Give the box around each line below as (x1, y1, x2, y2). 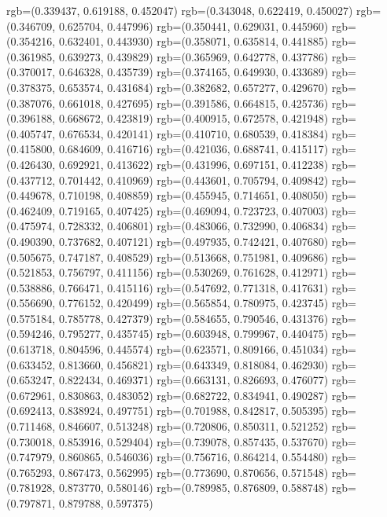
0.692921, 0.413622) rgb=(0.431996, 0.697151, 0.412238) (58, 156, 329, 172)
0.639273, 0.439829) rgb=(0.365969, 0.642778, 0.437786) (58, 48, 329, 64)
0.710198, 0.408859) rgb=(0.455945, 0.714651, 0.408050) (58, 187, 329, 203)
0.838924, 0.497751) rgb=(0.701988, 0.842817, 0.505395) (58, 402, 329, 419)
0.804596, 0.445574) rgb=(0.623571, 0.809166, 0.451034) (58, 341, 329, 357)
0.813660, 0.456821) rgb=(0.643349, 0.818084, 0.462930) (58, 356, 329, 372)
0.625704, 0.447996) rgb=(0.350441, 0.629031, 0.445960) (58, 17, 329, 34)
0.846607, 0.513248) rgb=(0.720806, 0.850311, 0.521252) (58, 418, 329, 434)
